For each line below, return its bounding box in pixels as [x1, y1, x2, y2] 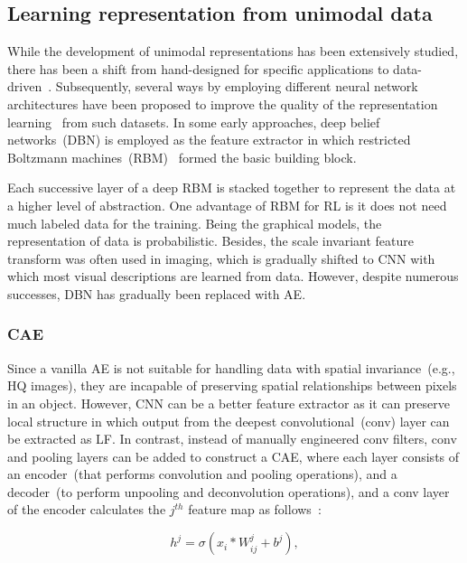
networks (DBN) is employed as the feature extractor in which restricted [7, 130, 411, 149]
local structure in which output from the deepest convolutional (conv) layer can [7, 411, 450, 430]
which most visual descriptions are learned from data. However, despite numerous [7, 267, 459, 286]
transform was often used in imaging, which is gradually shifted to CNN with [7, 249, 435, 267]
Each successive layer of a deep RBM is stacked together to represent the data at [7, 178, 456, 197]
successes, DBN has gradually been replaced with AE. [7, 284, 306, 303]
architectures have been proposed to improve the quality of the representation [7, 94, 438, 113]
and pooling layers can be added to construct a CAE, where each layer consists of [7, 446, 460, 465]
